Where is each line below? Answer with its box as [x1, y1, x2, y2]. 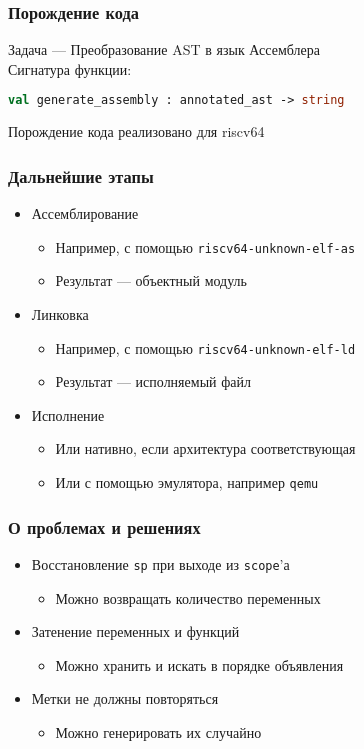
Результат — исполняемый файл [55, 371, 251, 392]
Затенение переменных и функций [31, 621, 240, 642]
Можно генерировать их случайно [55, 721, 262, 742]
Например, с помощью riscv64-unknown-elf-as [55, 236, 356, 257]
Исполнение [31, 404, 105, 425]
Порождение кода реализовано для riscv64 [8, 121, 265, 142]
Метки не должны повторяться [31, 688, 219, 709]
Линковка [31, 303, 89, 324]
